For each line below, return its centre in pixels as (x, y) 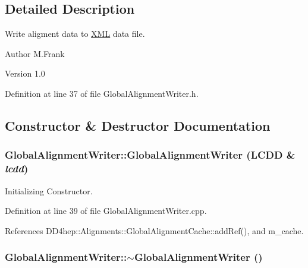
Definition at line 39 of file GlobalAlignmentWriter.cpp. (106, 211)
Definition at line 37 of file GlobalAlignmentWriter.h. (102, 93)
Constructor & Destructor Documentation (138, 125)
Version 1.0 (25, 73)
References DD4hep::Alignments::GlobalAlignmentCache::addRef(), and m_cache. (154, 230)
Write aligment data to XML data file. (75, 34)
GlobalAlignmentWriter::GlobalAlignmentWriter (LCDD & (150, 155)
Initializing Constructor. (49, 190)
